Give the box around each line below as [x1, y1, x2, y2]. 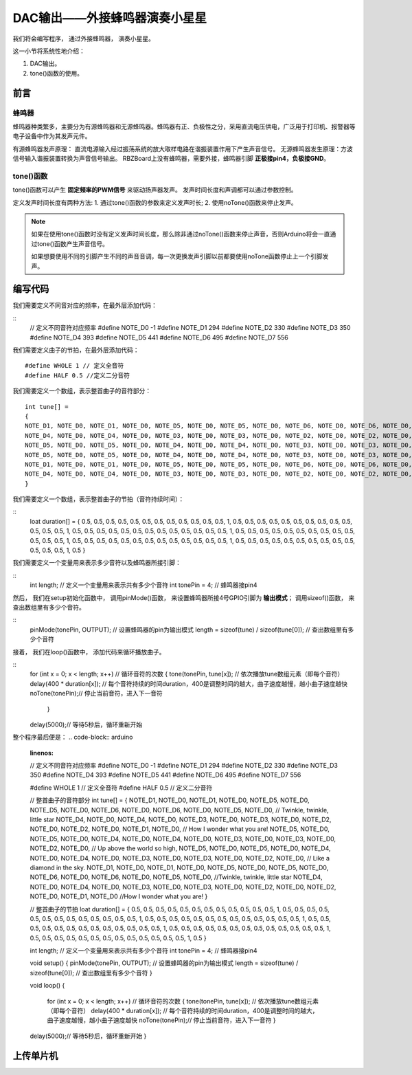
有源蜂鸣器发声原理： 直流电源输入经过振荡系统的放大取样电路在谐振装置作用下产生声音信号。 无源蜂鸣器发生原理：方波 [12, 144, 353, 153]
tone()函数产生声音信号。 [36, 239, 109, 247]
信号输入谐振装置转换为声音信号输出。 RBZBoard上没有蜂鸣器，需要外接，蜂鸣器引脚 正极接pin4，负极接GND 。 [12, 155, 330, 163]
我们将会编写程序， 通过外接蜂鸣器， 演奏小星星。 [12, 34, 154, 43]
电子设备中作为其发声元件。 [12, 132, 91, 140]
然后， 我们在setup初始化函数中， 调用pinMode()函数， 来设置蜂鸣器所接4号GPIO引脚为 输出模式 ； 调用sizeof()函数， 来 [12, 593, 355, 601]
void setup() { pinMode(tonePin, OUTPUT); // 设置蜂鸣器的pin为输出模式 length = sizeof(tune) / [30, 959, 299, 967]
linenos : [30, 749, 54, 757]
